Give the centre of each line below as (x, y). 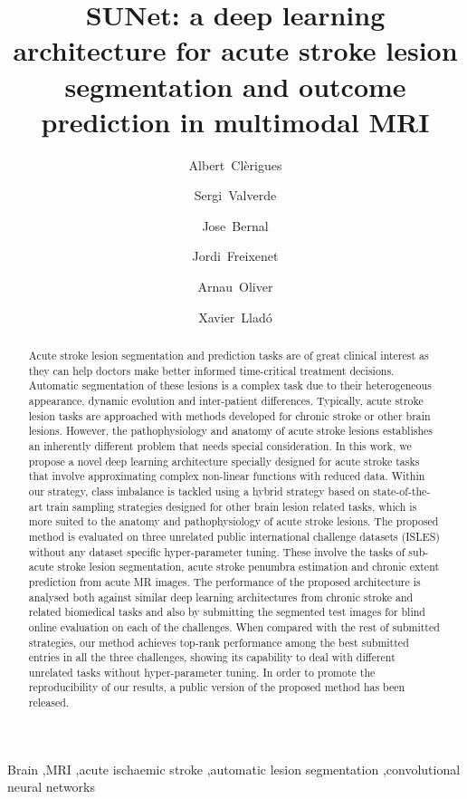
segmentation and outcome (235, 86)
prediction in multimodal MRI (235, 121)
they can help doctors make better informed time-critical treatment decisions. (211, 370)
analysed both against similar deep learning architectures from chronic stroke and (221, 597)
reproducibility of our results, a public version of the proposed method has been (217, 687)
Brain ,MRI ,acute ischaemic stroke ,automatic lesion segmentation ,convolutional (234, 769)
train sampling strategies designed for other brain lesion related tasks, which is (231, 506)
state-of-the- (402, 491)
